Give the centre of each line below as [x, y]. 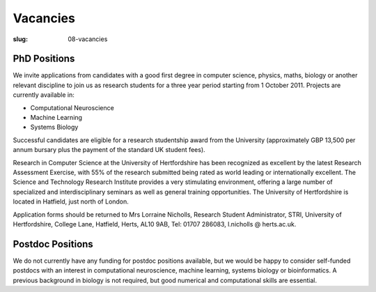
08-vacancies [88, 39]
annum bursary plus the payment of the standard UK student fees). [109, 150]
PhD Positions [44, 59]
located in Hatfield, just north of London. [71, 201]
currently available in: [44, 95]
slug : [20, 39]
